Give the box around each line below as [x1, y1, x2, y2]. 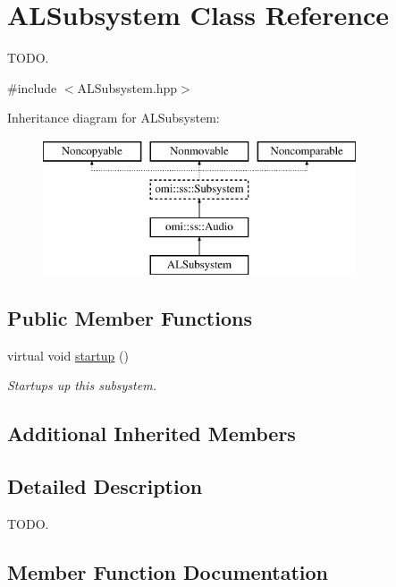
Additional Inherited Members [7, 420, 296, 447]
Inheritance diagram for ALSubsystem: [7, 108, 220, 127]
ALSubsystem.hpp [77, 78, 178, 97]
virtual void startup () [7, 345, 129, 364]
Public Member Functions [7, 304, 252, 332]
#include [7, 78, 57, 97]
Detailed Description [7, 472, 203, 500]
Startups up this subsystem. [7, 376, 156, 395]
